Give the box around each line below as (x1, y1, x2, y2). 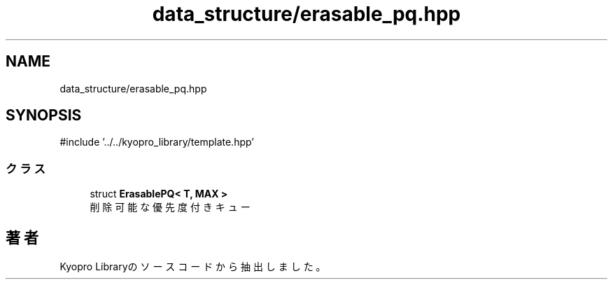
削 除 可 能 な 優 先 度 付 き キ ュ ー (90, 201, 251, 214)
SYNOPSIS (6, 106, 82, 125)
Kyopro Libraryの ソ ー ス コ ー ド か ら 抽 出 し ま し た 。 (59, 260, 326, 273)
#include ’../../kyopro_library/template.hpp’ (59, 136, 254, 148)
